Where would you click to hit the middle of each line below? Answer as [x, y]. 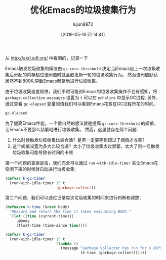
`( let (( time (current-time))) [42, 216]
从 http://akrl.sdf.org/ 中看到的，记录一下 [46, 58]
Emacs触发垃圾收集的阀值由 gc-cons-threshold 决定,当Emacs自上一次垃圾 [81, 68]
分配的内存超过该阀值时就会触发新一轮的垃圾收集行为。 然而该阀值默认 [86, 74]
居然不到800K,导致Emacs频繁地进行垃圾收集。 [53, 81]
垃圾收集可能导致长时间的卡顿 [42, 152]
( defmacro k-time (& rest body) [37, 207]
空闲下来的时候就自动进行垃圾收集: [41, 169]
